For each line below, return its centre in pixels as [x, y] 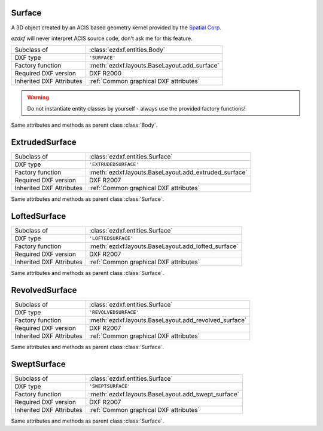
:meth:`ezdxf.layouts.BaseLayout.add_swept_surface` [164, 394]
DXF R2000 [105, 74]
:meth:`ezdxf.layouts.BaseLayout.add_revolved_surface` [168, 320]
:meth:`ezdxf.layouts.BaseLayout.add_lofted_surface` [164, 246]
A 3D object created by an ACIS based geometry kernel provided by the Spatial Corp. [116, 27]
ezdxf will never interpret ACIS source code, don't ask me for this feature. [102, 38]
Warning [38, 97]
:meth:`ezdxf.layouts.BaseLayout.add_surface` [154, 66]
